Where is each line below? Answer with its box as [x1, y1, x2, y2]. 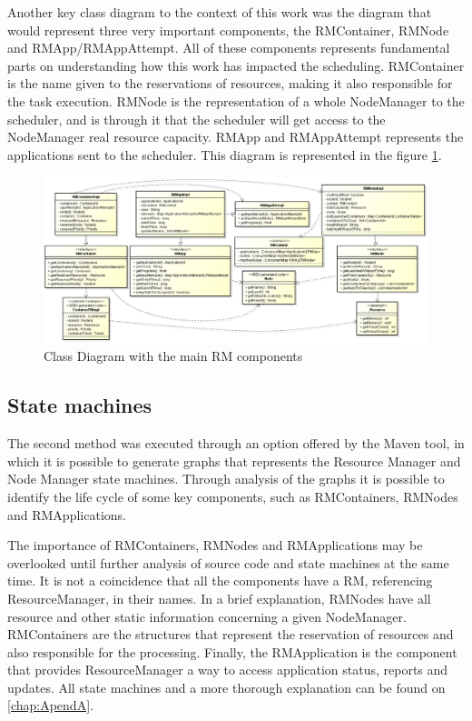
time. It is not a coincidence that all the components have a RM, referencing [7, 571, 433, 590]
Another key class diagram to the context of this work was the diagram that [7, 3, 432, 21]
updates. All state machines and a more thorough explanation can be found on [7, 677, 446, 696]
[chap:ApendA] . [7, 696, 93, 715]
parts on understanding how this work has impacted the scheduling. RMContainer [7, 55, 465, 75]
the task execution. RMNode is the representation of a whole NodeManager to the [7, 91, 465, 110]
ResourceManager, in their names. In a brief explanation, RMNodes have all [7, 588, 431, 607]
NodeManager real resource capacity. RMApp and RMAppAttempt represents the [7, 127, 464, 146]
